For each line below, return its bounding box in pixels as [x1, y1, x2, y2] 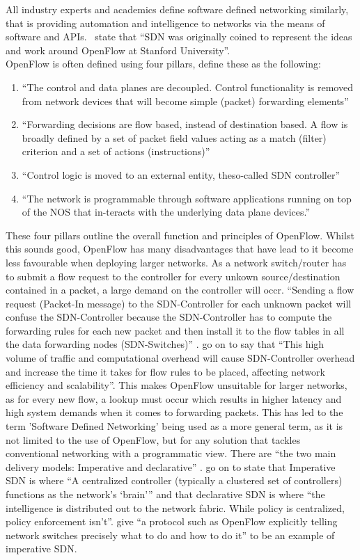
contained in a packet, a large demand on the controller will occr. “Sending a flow [6, 282, 354, 297]
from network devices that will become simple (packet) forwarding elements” [22, 93, 349, 108]
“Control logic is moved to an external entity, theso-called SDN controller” [22, 167, 341, 182]
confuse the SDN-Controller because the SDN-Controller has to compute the [6, 310, 332, 324]
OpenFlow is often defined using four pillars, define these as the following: [6, 56, 321, 71]
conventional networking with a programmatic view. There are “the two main [6, 446, 336, 461]
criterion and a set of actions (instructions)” [22, 144, 210, 159]
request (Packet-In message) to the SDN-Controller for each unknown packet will [6, 296, 352, 310]
